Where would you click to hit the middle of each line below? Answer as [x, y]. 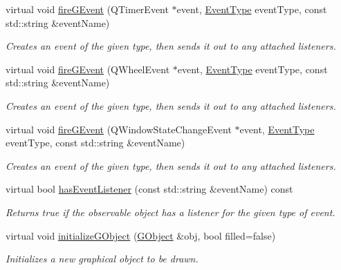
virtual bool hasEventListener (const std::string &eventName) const [149, 189]
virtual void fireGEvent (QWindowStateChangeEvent [119, 129]
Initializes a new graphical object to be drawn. [102, 259]
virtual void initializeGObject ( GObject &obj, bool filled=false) [141, 235]
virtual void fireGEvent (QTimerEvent [87, 9]
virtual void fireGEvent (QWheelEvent [88, 69]
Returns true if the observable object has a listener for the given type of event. [170, 212]
